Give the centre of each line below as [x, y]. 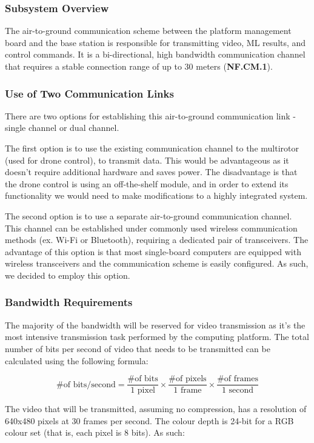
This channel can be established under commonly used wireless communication [151, 228]
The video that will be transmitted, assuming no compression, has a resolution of [156, 409]
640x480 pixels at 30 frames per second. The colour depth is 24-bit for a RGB [149, 420]
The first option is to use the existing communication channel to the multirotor [152, 148]
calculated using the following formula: [77, 360]
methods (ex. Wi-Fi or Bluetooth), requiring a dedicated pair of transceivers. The [157, 240]
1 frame [188, 391]
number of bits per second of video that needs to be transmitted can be [138, 348]
